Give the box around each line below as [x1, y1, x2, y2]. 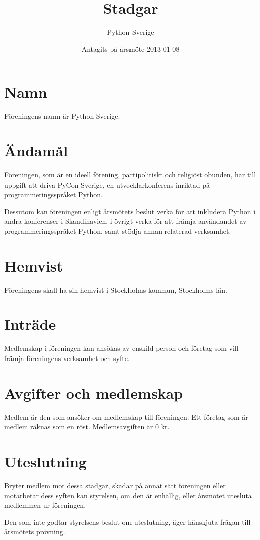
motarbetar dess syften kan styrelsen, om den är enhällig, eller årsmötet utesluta [4, 490, 252, 500]
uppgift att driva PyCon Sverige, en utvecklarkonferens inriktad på [4, 179, 210, 190]
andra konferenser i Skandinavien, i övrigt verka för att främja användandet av [4, 216, 247, 226]
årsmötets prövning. [4, 526, 65, 537]
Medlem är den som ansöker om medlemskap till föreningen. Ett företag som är [4, 411, 248, 422]
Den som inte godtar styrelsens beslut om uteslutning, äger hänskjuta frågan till [4, 516, 251, 527]
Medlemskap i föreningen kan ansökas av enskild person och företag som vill [4, 343, 239, 353]
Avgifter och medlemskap [4, 382, 183, 403]
